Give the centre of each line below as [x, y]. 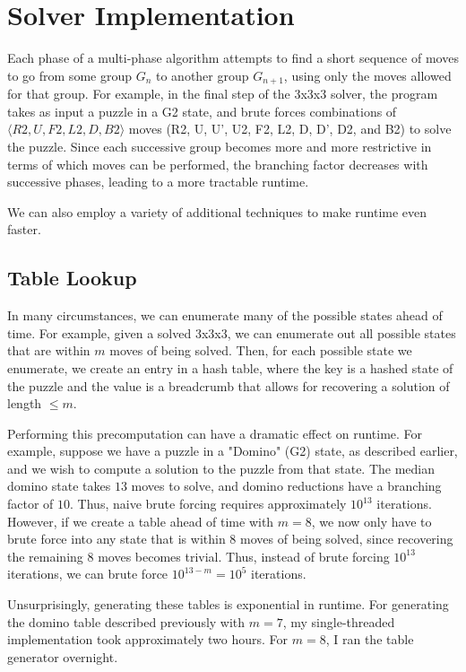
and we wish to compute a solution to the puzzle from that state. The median [221, 468]
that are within [49, 350]
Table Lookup [72, 278]
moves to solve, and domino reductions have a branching [286, 486]
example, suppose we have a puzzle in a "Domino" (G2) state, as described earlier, [233, 451]
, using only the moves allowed [367, 75]
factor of [30, 504]
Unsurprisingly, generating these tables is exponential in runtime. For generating [228, 604]
